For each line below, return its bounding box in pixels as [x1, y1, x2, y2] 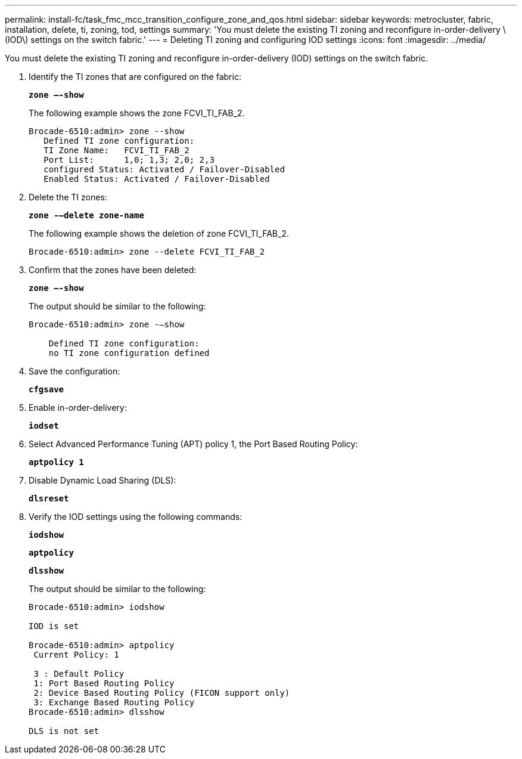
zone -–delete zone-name [29, 210, 144, 220]
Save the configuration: [29, 366, 120, 376]
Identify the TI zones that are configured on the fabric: [29, 72, 241, 82]
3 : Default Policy [33, 669, 125, 679]
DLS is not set [29, 726, 100, 736]
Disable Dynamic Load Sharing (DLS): [29, 475, 176, 485]
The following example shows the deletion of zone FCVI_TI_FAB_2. [29, 228, 289, 238]
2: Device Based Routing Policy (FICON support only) [33, 688, 290, 698]
